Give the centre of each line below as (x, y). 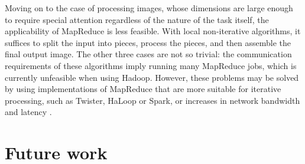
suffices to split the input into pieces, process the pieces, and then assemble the (148, 42)
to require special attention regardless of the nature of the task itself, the (137, 19)
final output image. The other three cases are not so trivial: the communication (148, 54)
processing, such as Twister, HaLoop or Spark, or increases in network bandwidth (152, 100)
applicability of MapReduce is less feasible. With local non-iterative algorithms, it (153, 31)
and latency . (28, 112)
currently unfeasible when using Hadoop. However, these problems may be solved (152, 77)
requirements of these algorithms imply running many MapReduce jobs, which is (151, 65)
